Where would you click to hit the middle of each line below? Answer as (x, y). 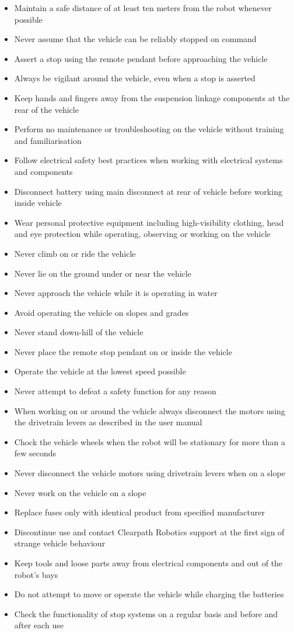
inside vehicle (38, 203)
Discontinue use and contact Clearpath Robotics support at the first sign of (149, 531)
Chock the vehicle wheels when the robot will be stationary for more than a (150, 441)
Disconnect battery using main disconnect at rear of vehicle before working (148, 191)
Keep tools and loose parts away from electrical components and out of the (148, 563)
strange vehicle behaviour (60, 543)
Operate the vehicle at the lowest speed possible (100, 371)
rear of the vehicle (46, 109)
